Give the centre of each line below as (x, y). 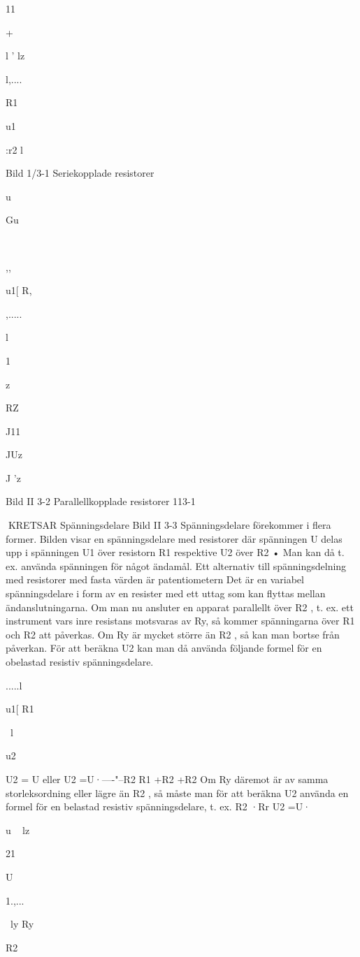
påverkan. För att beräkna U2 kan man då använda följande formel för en (164, 648)
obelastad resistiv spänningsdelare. (80, 662)
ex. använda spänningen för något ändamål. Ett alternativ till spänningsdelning (176, 565)
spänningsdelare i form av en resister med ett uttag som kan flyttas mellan (166, 593)
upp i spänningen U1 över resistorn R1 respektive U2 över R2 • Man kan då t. (175, 552)
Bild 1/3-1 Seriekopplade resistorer (80, 173)
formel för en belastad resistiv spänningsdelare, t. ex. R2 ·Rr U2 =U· (158, 806)
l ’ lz (15, 56)
